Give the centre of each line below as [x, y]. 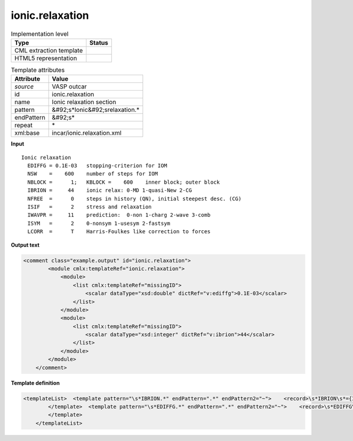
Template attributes [38, 70]
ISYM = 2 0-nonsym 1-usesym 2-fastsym [99, 223]
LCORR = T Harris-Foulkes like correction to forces [119, 232]
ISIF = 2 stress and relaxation [90, 207]
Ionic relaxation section [84, 102]
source [24, 87]
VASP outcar [69, 87]
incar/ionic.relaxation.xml [87, 133]
